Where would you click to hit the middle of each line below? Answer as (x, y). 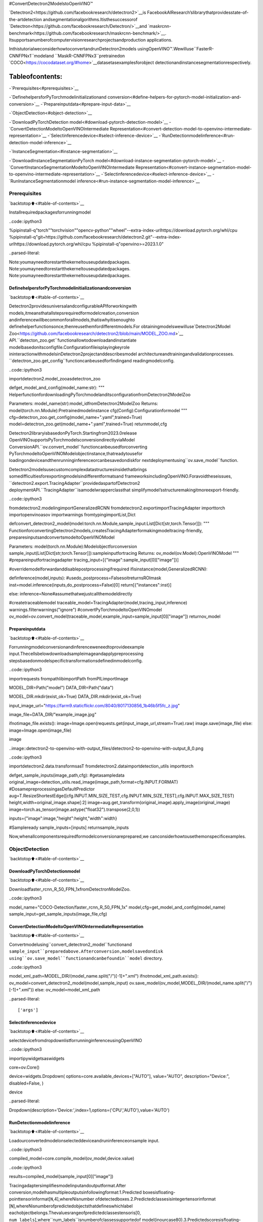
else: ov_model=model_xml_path (67, 990)
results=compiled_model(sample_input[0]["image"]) (61, 1177)
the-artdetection (26, 19)
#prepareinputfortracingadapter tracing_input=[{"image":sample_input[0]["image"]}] (94, 560)
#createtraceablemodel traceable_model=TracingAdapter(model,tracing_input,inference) (98, 603)
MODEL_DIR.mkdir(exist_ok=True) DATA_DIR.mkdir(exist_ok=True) (75, 697)
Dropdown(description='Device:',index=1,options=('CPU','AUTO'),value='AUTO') (89, 1110)
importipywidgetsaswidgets (37, 1058)
